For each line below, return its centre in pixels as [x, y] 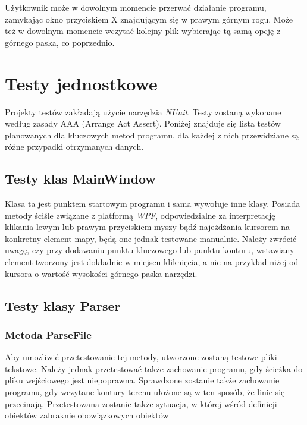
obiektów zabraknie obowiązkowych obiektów [87, 415]
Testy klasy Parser [63, 305]
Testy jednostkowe [81, 83]
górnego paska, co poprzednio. [60, 42]
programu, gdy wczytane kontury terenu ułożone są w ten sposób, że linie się [145, 392]
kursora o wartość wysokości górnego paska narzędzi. [101, 273]
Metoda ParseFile [48, 334]
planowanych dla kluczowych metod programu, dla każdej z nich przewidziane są [152, 135]
